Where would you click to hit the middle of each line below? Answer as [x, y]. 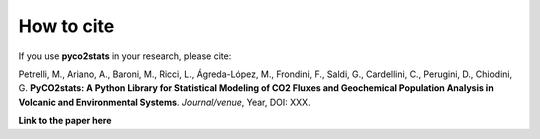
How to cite [66, 26]
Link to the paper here [65, 121]
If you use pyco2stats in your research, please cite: [125, 56]
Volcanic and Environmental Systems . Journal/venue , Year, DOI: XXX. [164, 102]
